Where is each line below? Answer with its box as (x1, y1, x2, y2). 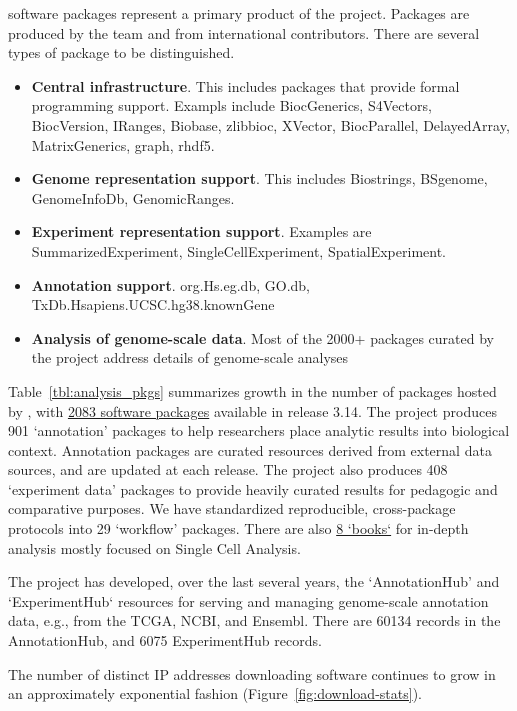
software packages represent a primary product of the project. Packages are (8, 3, 470, 23)
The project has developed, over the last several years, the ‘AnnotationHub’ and (8, 571, 500, 592)
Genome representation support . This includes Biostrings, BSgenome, (31, 168, 488, 189)
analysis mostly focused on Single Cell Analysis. (8, 537, 301, 558)
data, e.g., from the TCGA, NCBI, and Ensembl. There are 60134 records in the (8, 610, 501, 631)
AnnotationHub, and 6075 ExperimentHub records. (8, 630, 322, 651)
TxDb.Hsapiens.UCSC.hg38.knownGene (31, 294, 275, 315)
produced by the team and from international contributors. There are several (8, 22, 480, 43)
